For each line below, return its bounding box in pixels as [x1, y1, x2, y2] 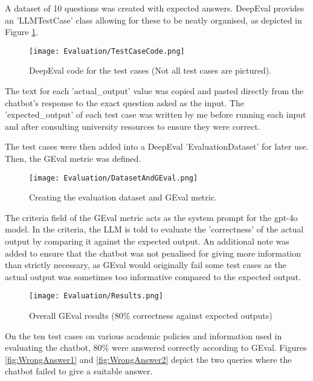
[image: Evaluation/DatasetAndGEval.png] [29, 173, 198, 182]
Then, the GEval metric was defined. [5, 152, 141, 164]
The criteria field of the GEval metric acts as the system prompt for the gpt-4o [5, 211, 298, 223]
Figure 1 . [5, 25, 39, 38]
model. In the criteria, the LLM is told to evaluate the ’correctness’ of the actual [5, 223, 304, 235]
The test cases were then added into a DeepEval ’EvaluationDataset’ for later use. [5, 140, 309, 153]
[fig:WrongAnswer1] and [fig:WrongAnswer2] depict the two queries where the [5, 353, 292, 365]
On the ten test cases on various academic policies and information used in [5, 329, 282, 342]
